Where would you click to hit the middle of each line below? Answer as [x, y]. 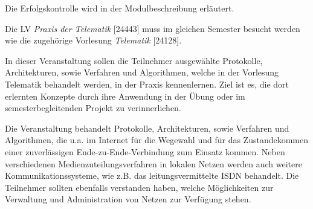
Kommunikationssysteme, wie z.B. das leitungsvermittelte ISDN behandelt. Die [152, 175]
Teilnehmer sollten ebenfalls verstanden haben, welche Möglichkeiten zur [139, 187]
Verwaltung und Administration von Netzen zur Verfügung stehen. [128, 199]
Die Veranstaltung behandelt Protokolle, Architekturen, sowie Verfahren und [147, 128]
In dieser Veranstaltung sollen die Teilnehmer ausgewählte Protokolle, [134, 60]
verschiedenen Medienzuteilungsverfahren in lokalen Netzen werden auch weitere [153, 163]
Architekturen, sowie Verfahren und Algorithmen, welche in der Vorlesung [142, 72]
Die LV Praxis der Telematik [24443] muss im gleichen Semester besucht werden [153, 28]
